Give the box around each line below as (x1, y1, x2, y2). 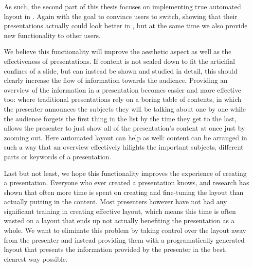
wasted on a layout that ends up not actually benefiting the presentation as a (4, 215, 235, 226)
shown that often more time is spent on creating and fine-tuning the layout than (4, 187, 244, 197)
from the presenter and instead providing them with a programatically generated (4, 234, 245, 245)
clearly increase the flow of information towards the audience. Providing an (4, 75, 228, 85)
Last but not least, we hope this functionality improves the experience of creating (4, 168, 247, 178)
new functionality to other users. (4, 30, 101, 40)
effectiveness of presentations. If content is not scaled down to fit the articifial (4, 56, 235, 66)
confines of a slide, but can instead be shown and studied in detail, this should (4, 65, 238, 76)
